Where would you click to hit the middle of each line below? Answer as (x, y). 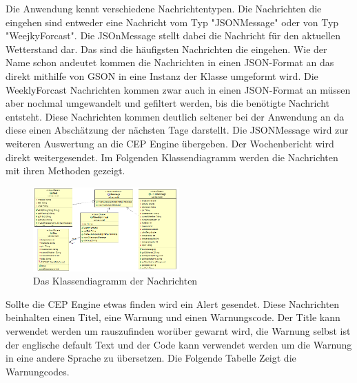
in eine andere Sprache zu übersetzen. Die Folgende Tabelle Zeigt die (151, 358)
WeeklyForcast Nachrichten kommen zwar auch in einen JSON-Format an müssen (178, 89)
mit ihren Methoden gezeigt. (65, 170)
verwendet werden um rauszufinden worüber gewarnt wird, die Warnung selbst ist (178, 331)
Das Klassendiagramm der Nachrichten (115, 281)
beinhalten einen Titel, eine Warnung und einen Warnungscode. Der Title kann (173, 317)
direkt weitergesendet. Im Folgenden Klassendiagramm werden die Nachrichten (172, 157)
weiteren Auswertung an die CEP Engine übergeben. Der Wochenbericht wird (170, 143)
